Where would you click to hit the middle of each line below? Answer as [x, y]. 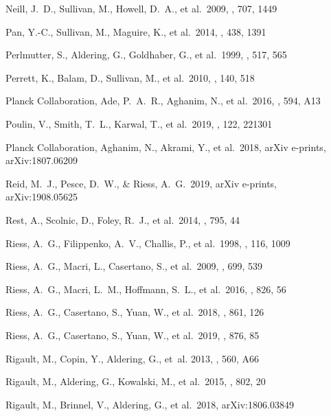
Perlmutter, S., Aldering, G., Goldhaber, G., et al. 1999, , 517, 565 [146, 55]
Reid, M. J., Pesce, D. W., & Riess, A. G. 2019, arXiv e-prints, [141, 183]
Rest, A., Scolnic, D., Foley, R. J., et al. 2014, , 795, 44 [123, 219]
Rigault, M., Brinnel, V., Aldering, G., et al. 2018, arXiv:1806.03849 [150, 404]
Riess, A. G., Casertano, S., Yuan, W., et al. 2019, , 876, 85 [133, 335]
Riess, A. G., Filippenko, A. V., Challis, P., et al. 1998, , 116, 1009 [148, 243]
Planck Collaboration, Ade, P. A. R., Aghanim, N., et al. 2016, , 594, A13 [163, 101]
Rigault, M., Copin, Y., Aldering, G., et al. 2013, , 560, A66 [133, 358]
